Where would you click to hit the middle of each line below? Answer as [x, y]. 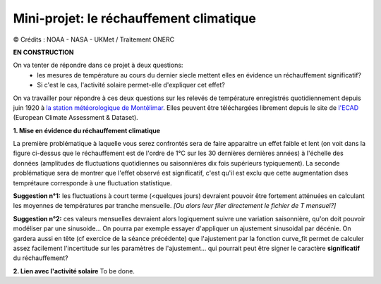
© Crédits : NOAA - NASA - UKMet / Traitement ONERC [94, 39]
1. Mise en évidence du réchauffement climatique [87, 130]
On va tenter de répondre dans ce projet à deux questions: [98, 65]
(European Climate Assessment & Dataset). [76, 118]
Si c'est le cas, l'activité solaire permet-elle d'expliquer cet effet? [131, 85]
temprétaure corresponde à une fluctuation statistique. [92, 183]
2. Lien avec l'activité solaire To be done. [74, 271]
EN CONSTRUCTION [43, 52]
